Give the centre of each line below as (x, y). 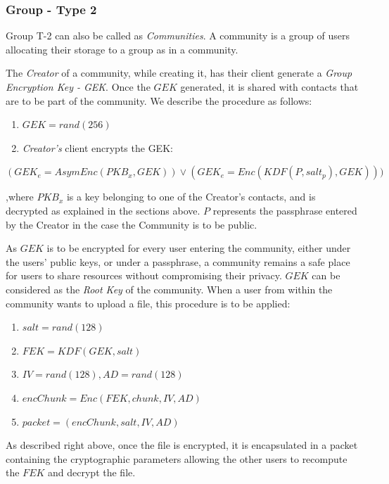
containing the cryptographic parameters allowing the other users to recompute (177, 458)
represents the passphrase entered (285, 210)
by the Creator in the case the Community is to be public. (132, 224)
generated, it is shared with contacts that (269, 87)
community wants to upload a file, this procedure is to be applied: (148, 303)
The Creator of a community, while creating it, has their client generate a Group (179, 73)
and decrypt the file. (92, 472)
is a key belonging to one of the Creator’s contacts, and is (191, 197)
